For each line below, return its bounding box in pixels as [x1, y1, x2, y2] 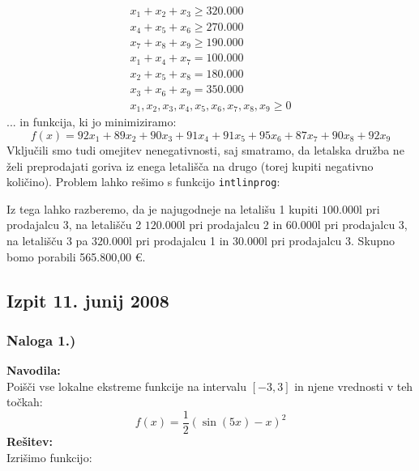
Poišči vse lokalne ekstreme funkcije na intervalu [6, 377, 247, 394]
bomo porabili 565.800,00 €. [6, 248, 146, 265]
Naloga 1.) [6, 329, 76, 350]
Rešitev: [6, 433, 53, 450]
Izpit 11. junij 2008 [6, 287, 169, 312]
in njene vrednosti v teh [294, 377, 413, 394]
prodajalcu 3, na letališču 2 [6, 216, 142, 233]
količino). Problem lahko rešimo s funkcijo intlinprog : [6, 173, 280, 190]
